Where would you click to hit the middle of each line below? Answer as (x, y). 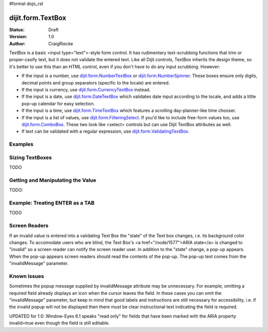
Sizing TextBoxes (31, 158)
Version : (18, 37)
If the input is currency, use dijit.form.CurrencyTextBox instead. (86, 90)
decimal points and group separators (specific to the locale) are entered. (96, 83)
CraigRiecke (61, 43)
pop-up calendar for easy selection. (58, 103)
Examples (21, 144)
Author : (17, 43)
